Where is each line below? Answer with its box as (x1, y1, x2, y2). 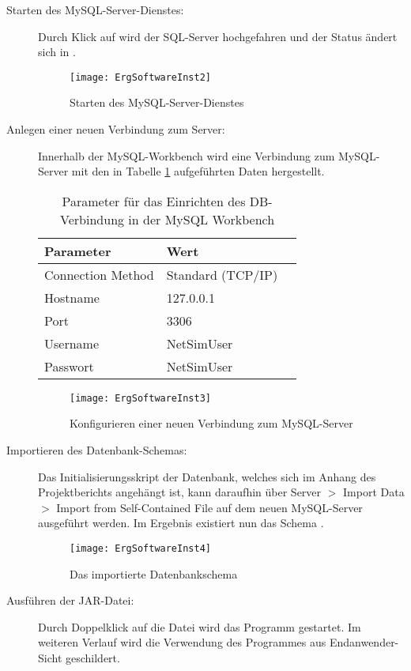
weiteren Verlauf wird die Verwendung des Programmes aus (38, 634, 326, 650)
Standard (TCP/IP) (166, 265, 278, 284)
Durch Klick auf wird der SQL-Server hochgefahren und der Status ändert (38, 28, 398, 44)
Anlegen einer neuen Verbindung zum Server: (6, 121, 225, 138)
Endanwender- (329, 634, 399, 650)
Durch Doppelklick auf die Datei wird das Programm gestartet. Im (38, 618, 361, 635)
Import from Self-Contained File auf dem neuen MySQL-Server (56, 499, 363, 515)
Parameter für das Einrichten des (62, 191, 246, 210)
